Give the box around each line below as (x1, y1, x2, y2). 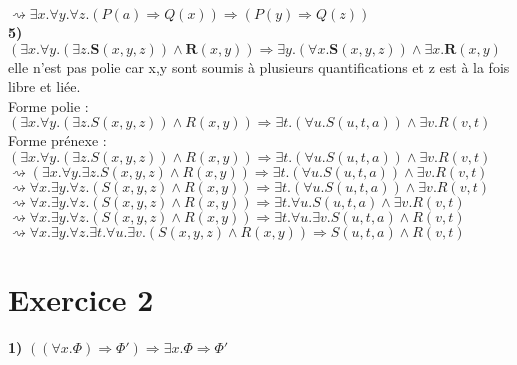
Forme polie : (8, 95, 89, 116)
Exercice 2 (8, 279, 154, 320)
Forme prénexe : (8, 130, 107, 151)
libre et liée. (8, 76, 81, 97)
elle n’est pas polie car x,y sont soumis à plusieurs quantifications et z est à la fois (8, 56, 510, 77)
